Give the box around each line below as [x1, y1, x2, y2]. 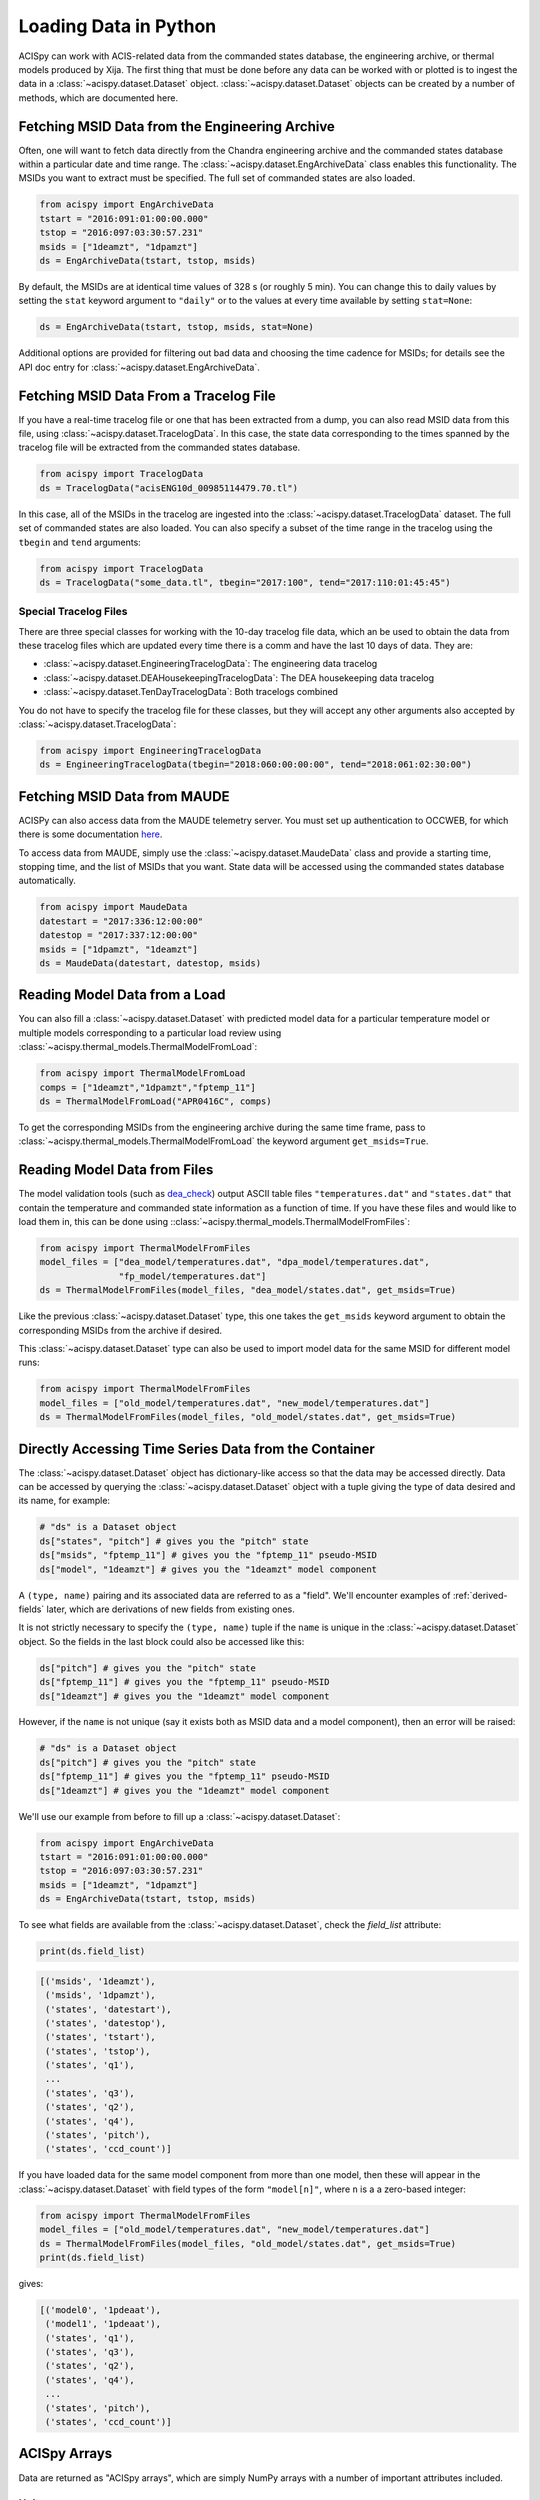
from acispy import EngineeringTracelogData [39, 745, 262, 756]
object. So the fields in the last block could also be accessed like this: [18, 1635, 305, 1647]
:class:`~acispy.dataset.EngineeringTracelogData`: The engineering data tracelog [43, 658, 378, 670]
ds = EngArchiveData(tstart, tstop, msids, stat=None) [39, 321, 314, 333]
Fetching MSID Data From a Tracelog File [18, 387, 277, 404]
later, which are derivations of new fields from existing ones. [46, 1603, 295, 1615]
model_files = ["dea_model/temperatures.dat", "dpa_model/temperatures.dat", [39, 1256, 430, 1268]
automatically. [18, 875, 77, 887]
